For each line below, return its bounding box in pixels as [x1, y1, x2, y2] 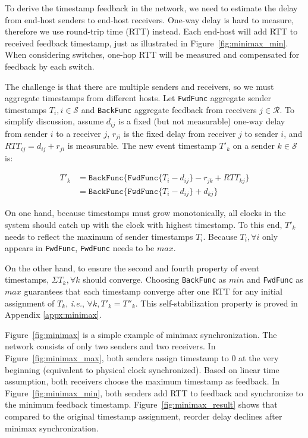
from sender [5, 127, 48, 139]
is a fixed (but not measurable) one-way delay [118, 115, 285, 127]
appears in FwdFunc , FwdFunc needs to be [5, 242, 155, 254]
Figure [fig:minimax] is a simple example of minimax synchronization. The [5, 328, 277, 340]
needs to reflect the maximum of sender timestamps [5, 230, 193, 242]
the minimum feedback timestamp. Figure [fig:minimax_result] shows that [5, 398, 278, 411]
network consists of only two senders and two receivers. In [5, 340, 216, 352]
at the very [238, 352, 279, 364]
